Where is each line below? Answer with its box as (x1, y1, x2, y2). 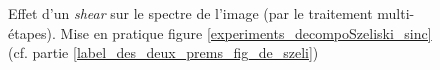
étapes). (8, 22, 56, 43)
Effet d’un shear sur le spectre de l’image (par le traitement (8, 3, 373, 23)
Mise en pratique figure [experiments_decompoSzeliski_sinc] (60, 22, 432, 43)
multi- (377, 3, 415, 23)
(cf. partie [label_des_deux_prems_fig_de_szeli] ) (8, 42, 319, 63)
